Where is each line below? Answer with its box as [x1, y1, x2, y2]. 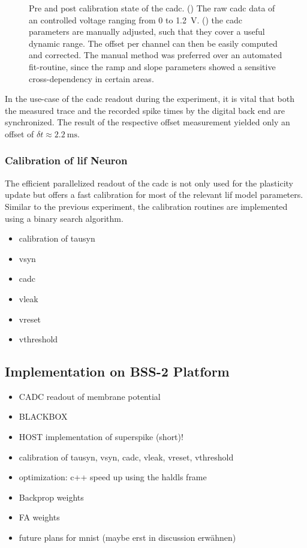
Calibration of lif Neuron [5, 153, 128, 168]
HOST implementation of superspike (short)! [19, 430, 183, 443]
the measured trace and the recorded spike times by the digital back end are [5, 104, 285, 116]
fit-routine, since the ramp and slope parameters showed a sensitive [29, 60, 276, 73]
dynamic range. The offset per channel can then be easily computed [29, 37, 278, 49]
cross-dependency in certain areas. [29, 72, 154, 85]
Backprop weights [19, 490, 84, 503]
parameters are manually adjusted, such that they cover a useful [29, 25, 265, 38]
